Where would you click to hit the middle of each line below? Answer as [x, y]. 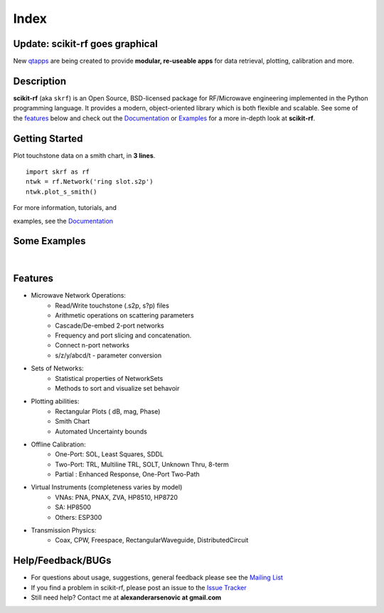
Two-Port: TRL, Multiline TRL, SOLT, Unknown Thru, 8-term [142, 464]
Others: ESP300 [79, 517]
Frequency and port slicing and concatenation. [123, 335]
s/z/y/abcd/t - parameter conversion [108, 355]
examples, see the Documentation [63, 221]
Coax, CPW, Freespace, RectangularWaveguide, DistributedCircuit [152, 540]
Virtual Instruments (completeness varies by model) [107, 487]
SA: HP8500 [73, 507]
